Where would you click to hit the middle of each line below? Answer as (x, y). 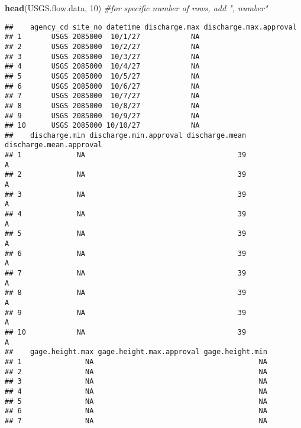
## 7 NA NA (136, 421)
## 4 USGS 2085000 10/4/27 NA (102, 67)
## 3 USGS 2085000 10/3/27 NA (102, 56)
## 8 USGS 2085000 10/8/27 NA (102, 106)
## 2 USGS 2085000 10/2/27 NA (102, 46)
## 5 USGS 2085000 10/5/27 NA (102, 76)
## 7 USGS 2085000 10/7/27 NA (102, 96)
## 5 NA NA (136, 401)
